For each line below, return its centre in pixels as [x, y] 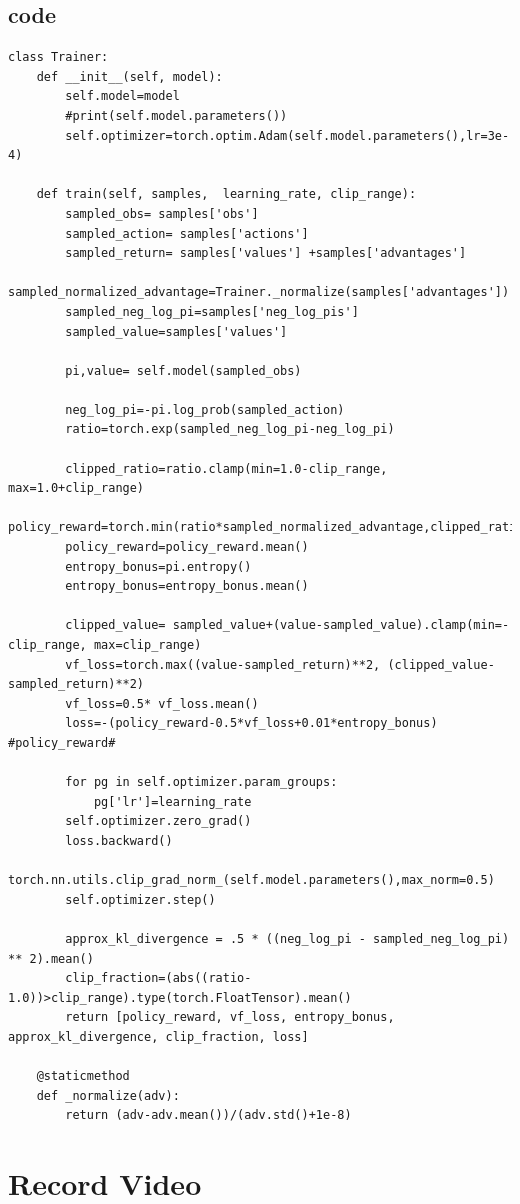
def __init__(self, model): [129, 76]
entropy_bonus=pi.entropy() [158, 566]
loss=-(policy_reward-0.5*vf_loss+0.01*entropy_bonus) [251, 723]
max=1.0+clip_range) [76, 488]
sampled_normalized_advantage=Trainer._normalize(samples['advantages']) [259, 292]
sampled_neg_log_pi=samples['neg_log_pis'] [212, 311]
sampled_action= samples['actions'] [187, 233]
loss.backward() [119, 840]
